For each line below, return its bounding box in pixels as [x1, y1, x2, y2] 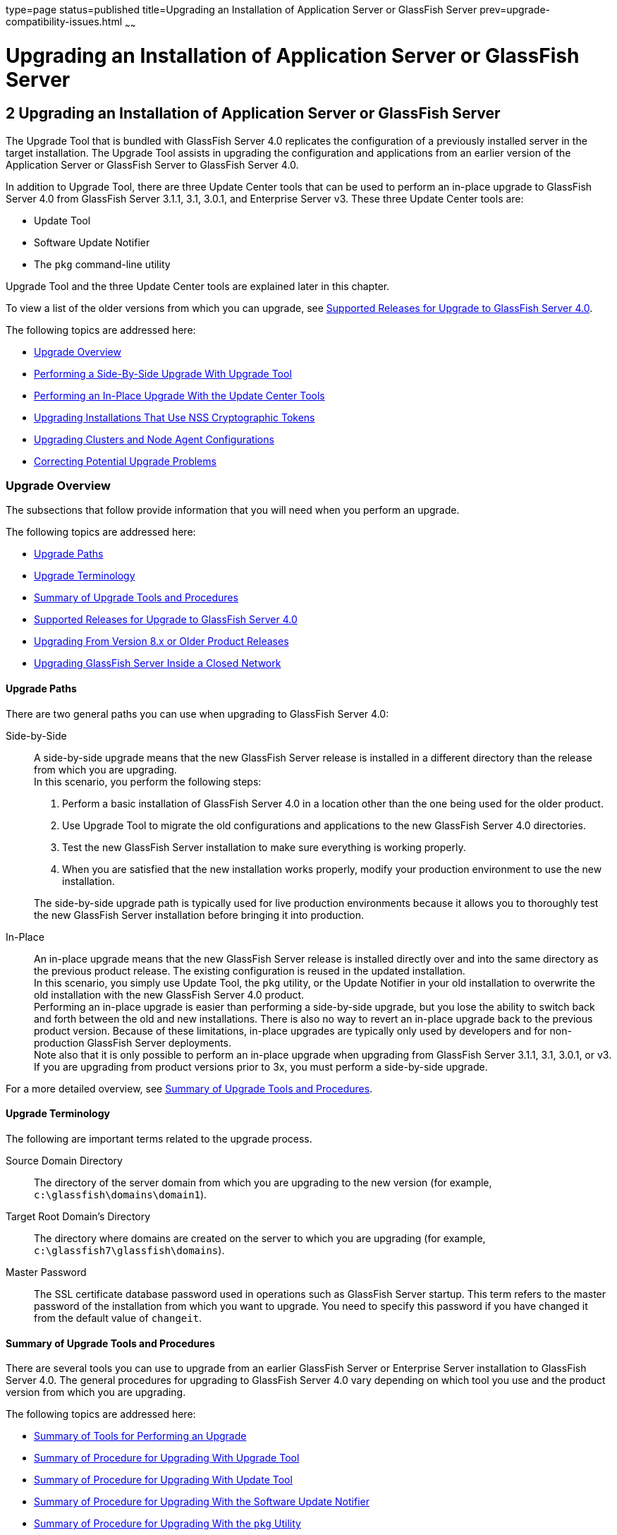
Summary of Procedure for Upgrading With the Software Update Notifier [34, 1495, 369, 1508]
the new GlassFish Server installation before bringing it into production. [34, 908, 364, 921]
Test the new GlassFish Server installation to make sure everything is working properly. [62, 841, 466, 853]
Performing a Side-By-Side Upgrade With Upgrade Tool [34, 367, 292, 380]
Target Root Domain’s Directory [6, 1210, 151, 1222]
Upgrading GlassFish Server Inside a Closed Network [34, 657, 281, 670]
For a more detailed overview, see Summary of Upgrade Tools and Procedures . [6, 1082, 373, 1095]
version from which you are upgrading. [6, 1386, 186, 1399]
